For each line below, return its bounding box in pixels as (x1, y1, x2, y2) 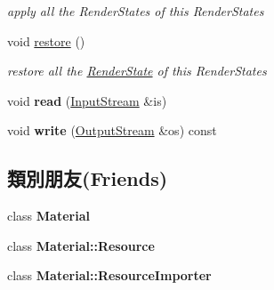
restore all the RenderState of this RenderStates (7, 61, 267, 80)
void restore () (7, 31, 85, 50)
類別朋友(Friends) (7, 165, 168, 192)
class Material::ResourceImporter (7, 266, 212, 285)
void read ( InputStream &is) (7, 91, 167, 109)
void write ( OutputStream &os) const (7, 121, 217, 140)
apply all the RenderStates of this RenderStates (7, 2, 264, 20)
